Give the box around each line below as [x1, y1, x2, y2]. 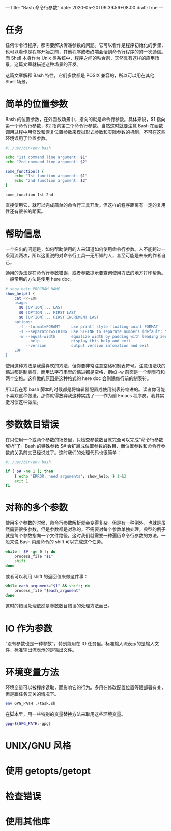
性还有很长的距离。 [5, 208, 46, 215]
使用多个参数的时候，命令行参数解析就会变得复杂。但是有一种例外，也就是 [5, 520, 161, 526]
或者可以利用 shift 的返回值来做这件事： [5, 573, 89, 579]
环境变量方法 [5, 667, 60, 678]
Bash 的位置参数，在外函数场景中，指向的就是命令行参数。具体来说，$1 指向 [5, 116, 166, 122]
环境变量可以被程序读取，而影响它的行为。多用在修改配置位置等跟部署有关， [5, 684, 166, 691]
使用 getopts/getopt [5, 765, 91, 777]
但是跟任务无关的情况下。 [5, 691, 59, 697]
